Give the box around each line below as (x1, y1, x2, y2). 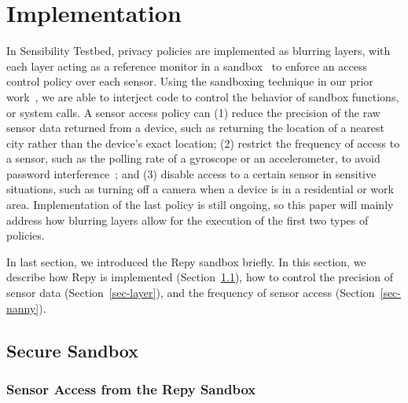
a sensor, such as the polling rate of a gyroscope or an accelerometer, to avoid (6, 150, 380, 167)
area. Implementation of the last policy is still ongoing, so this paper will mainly (6, 196, 394, 213)
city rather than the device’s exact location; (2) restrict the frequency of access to (6, 134, 400, 151)
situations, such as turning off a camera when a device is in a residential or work (6, 181, 394, 197)
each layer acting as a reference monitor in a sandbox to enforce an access (6, 57, 367, 74)
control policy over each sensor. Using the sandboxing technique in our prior (6, 73, 373, 90)
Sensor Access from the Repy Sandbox (6, 379, 256, 398)
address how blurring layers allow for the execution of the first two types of (6, 211, 369, 228)
